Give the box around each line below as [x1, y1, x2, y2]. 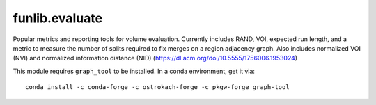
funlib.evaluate [13, 10, 103, 26]
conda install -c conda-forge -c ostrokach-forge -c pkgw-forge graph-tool [25, 83, 290, 91]
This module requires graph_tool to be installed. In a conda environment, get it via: [13, 67, 256, 75]
